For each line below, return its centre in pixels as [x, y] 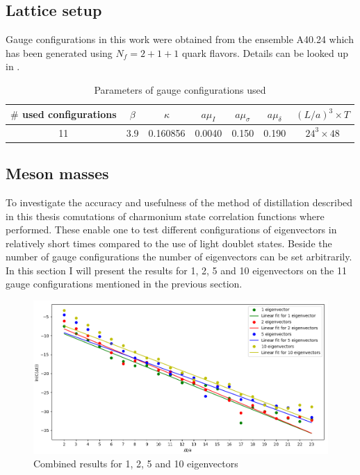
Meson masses [57, 173]
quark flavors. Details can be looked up [265, 52]
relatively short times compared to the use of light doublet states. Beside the [169, 243]
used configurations [69, 114]
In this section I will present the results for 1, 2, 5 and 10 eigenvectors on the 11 [176, 270]
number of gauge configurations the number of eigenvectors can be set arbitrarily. [179, 257]
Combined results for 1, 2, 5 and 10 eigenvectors [136, 464]
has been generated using [59, 52]
